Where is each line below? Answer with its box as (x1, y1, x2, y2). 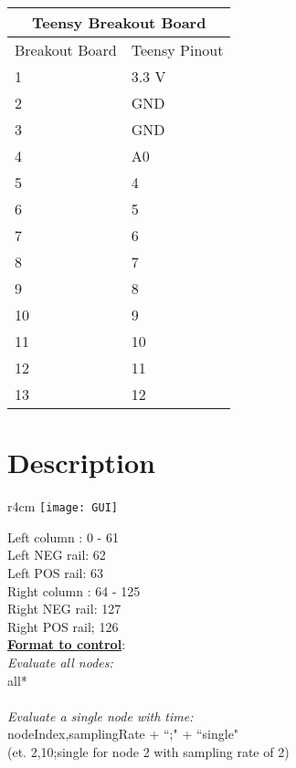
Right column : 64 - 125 (7, 581, 141, 600)
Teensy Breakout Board (31, 12, 206, 33)
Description (7, 444, 156, 481)
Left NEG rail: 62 (7, 545, 106, 564)
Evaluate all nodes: (7, 652, 113, 671)
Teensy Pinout (131, 39, 224, 60)
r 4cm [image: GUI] (7, 497, 118, 516)
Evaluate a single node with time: (7, 706, 194, 725)
